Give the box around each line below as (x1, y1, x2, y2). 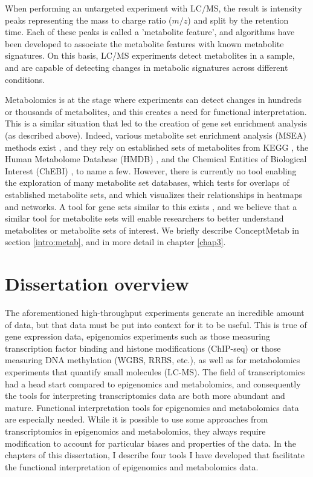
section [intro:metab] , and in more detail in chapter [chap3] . (5, 235, 226, 248)
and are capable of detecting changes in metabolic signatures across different (5, 61, 288, 73)
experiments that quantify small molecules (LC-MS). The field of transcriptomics (5, 365, 305, 378)
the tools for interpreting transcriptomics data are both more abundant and (5, 389, 285, 402)
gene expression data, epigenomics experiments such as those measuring (5, 330, 270, 343)
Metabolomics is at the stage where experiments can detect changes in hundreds (5, 93, 302, 106)
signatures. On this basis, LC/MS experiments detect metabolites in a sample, (5, 49, 295, 62)
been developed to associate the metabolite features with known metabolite (5, 37, 284, 50)
